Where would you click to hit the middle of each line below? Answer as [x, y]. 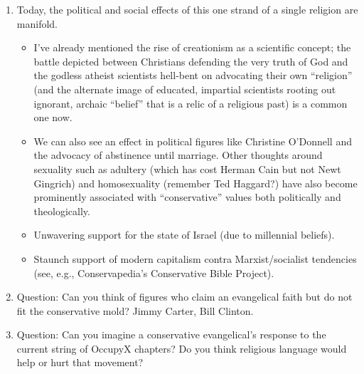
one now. [53, 117]
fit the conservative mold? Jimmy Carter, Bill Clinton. [135, 310]
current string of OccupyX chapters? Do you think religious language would [182, 348]
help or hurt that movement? [80, 362]
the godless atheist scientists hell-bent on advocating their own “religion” [193, 75]
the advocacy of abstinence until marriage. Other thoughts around [178, 155]
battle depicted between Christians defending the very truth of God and [191, 61]
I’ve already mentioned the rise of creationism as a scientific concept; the [192, 47]
